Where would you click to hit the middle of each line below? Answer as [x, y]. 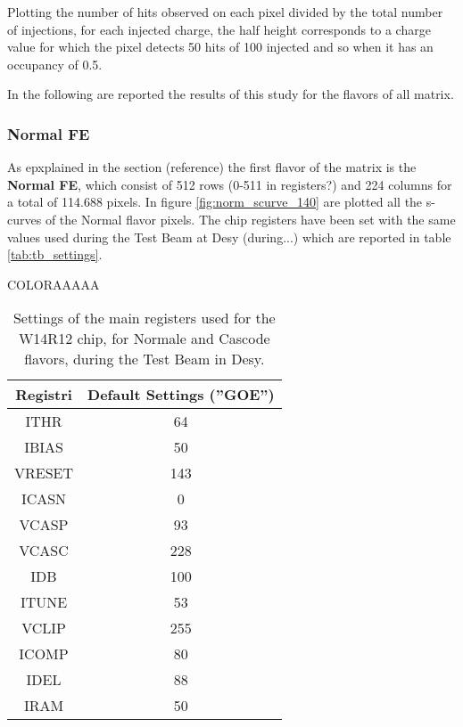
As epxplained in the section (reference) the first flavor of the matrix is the [212, 167]
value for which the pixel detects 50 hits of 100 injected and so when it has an [220, 47]
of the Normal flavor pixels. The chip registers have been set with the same [250, 219]
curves [25, 219]
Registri [44, 395]
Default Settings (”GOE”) [181, 395]
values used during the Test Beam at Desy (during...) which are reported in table [229, 237]
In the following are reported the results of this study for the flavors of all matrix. [231, 94]
